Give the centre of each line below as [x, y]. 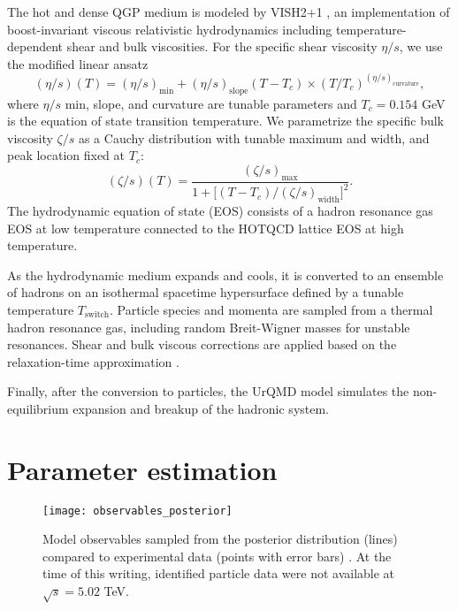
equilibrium [38, 408]
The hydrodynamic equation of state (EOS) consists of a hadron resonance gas [220, 210]
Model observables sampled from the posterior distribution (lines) [220, 539]
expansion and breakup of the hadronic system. [201, 408]
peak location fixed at [66, 155]
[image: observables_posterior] [137, 511]
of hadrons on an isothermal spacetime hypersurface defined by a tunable [206, 292]
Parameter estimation [142, 469]
